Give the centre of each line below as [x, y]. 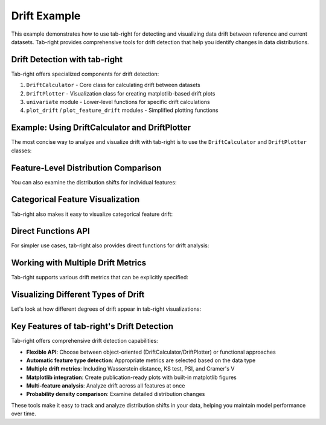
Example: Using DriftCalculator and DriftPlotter [101, 128]
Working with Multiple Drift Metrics [79, 263]
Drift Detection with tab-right [67, 60]
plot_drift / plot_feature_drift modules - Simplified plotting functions [122, 110]
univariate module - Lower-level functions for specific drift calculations [118, 102]
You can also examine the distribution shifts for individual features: [94, 182]
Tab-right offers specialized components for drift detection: [85, 74]
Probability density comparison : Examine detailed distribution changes [116, 394]
